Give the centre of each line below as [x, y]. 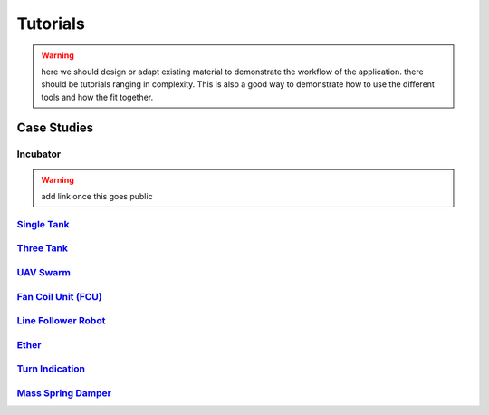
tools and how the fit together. [97, 97]
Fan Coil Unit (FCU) [60, 296]
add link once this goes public [97, 197]
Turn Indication [51, 369]
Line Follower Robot [61, 321]
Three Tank [42, 248]
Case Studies [55, 127]
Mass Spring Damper [64, 392]
